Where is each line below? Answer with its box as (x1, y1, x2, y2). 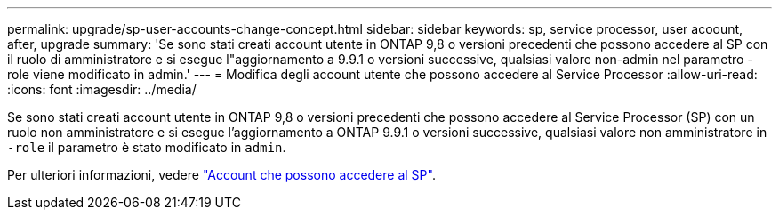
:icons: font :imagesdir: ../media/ (7, 82, 197, 97)
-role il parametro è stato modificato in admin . (7, 140, 286, 155)
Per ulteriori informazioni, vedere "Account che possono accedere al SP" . (7, 167, 436, 182)
